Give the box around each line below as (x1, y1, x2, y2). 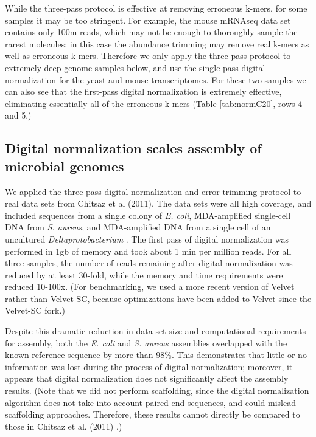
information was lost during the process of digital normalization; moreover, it (5, 360, 293, 373)
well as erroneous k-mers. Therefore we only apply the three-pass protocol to (5, 49, 291, 62)
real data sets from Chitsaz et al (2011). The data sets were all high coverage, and (5, 197, 312, 210)
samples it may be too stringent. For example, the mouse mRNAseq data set (5, 13, 291, 26)
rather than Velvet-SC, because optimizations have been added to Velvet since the (5, 292, 312, 305)
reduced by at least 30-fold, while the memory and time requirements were (5, 268, 283, 281)
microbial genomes (5, 156, 124, 175)
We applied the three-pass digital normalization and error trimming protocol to (5, 185, 301, 198)
